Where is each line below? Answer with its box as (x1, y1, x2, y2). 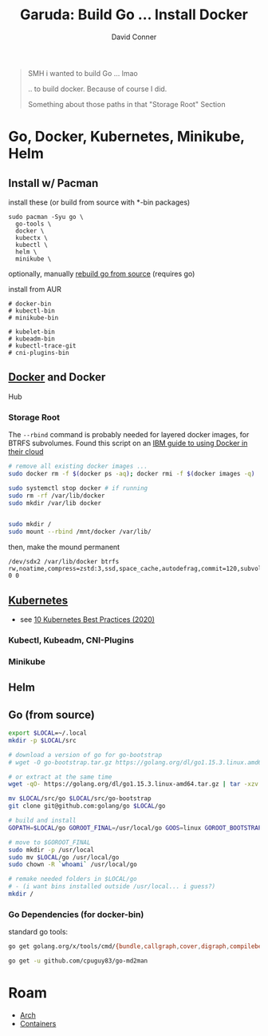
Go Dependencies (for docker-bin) (8, 909, 144, 920)
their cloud (8, 447, 44, 456)
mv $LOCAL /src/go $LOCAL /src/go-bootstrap (8, 795, 152, 803)
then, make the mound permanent (8, 542, 120, 552)
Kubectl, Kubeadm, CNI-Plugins (8, 634, 134, 645)
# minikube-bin (8, 313, 59, 321)
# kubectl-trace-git (8, 341, 77, 349)
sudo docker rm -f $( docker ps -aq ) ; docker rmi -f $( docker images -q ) (8, 469, 255, 477)
